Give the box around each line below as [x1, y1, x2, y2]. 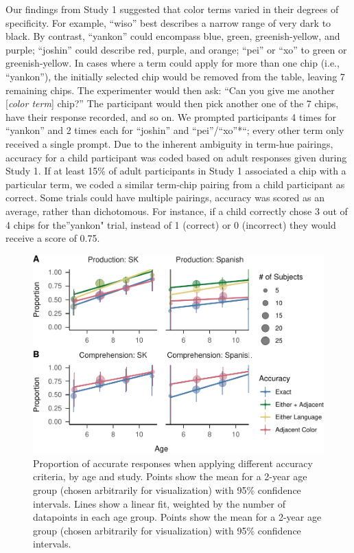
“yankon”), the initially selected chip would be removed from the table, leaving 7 [5, 69, 345, 83]
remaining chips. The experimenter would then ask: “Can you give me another [5, 82, 335, 97]
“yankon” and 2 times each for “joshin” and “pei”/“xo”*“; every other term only [5, 123, 344, 137]
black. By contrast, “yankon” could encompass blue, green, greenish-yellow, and [5, 29, 340, 43]
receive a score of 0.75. [5, 231, 100, 245]
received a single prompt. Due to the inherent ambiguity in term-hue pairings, [5, 136, 333, 150]
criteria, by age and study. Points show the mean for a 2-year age [33, 469, 307, 484]
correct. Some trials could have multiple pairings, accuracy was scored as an [5, 190, 324, 205]
